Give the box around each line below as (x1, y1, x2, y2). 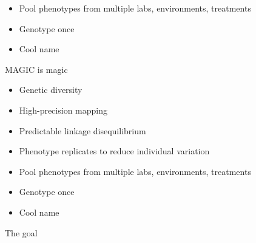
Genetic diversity (19, 83, 83, 96)
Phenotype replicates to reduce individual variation (19, 145, 210, 157)
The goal (5, 226, 38, 239)
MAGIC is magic (5, 63, 68, 75)
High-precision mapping (19, 103, 107, 116)
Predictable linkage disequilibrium (19, 124, 146, 137)
